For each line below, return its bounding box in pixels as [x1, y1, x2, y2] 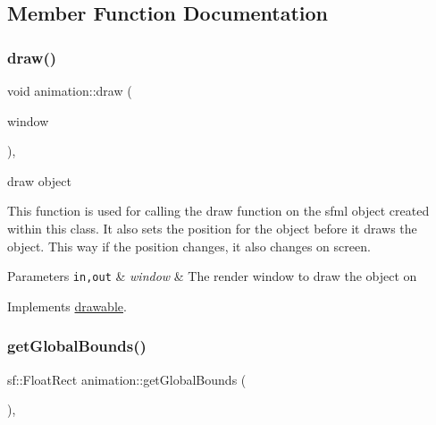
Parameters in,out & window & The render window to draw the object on [7, 267, 417, 285]
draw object [7, 171, 71, 190]
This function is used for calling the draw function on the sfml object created [7, 201, 430, 220]
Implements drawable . [7, 296, 127, 315]
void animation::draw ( [7, 81, 132, 99]
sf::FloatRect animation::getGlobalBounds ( [7, 370, 247, 388]
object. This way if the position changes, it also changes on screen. [7, 236, 371, 255]
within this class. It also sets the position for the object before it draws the [7, 218, 417, 237]
